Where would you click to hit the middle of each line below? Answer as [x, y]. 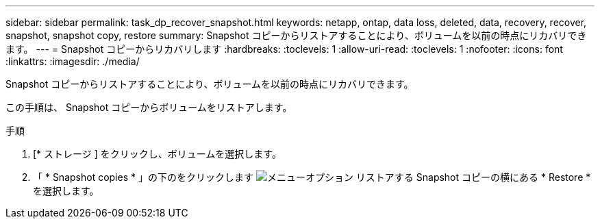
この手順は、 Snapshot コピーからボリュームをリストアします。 [149, 107]
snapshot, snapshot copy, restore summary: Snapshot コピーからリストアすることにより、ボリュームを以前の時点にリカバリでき [296, 35]
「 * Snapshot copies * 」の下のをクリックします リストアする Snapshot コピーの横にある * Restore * [312, 177]
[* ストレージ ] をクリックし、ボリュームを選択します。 [157, 154]
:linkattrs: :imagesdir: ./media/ [73, 61]
